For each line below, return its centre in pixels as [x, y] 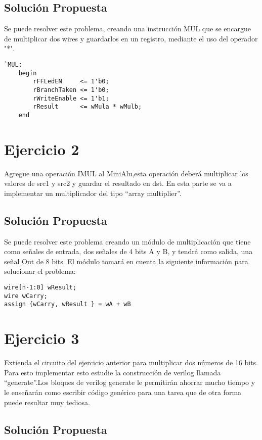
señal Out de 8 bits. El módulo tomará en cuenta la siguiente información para [126, 261]
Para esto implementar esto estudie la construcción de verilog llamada [113, 372]
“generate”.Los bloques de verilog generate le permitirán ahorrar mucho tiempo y [130, 382]
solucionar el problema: [40, 271]
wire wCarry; [26, 296]
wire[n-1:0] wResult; [40, 288]
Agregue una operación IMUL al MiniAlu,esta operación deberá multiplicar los [126, 173]
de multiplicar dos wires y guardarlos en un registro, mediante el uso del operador [131, 38]
